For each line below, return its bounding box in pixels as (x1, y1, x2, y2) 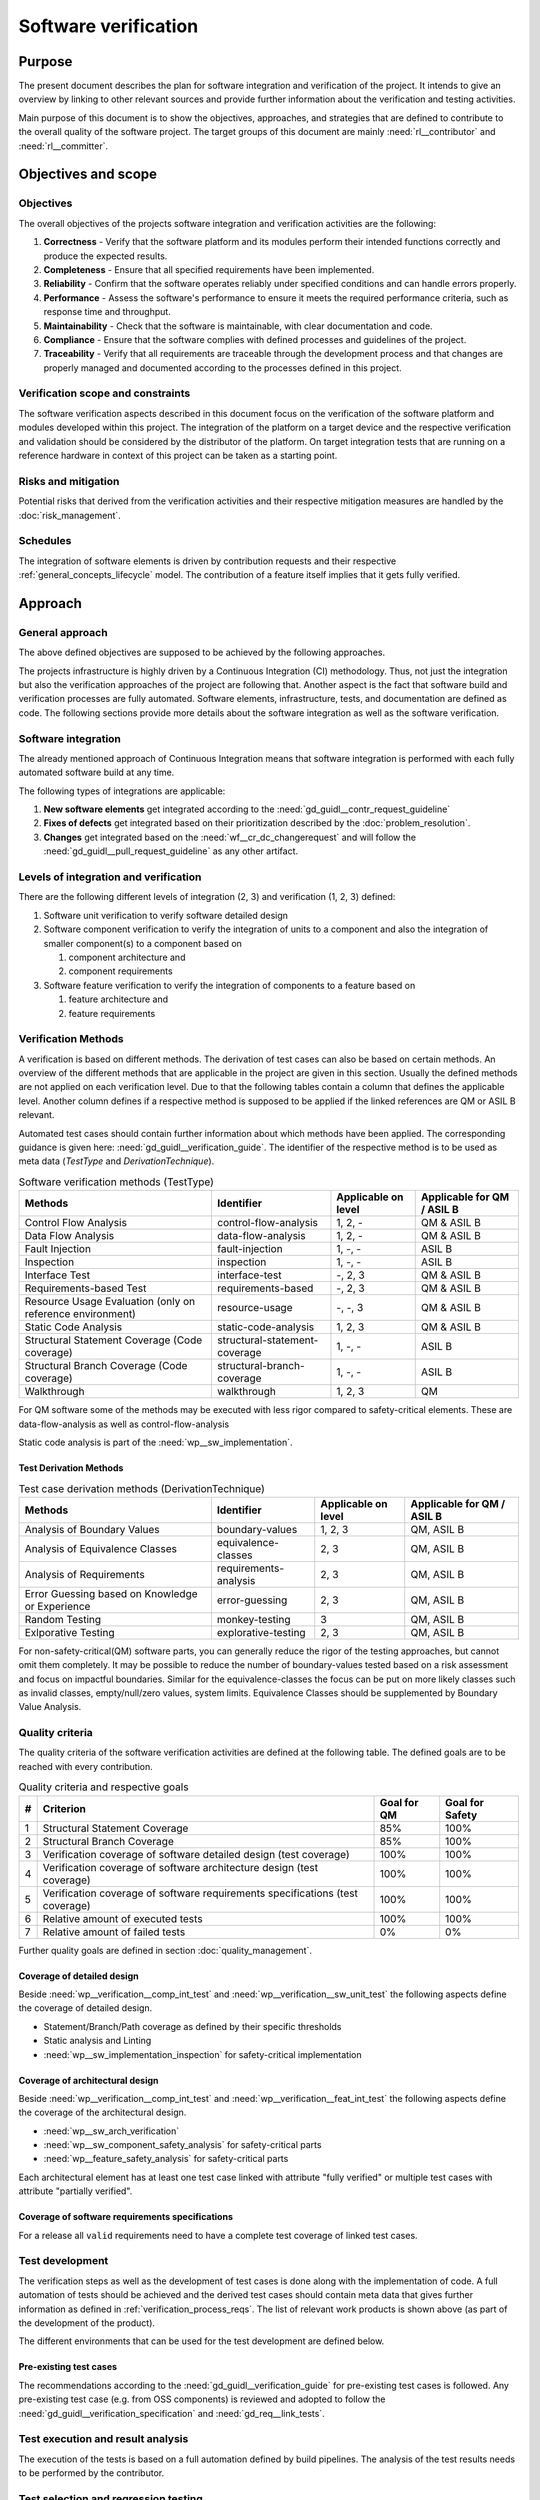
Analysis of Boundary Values (24, 1522, 160, 1536)
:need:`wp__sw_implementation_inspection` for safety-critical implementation (43, 2048, 362, 2060)
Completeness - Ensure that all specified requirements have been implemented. (43, 263, 375, 275)
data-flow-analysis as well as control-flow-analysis (18, 1418, 230, 1430)
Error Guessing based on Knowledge (24, 1586, 199, 1600)
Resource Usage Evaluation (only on (24, 1295, 196, 1309)
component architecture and (68, 951, 186, 963)
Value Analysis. (18, 1701, 82, 1713)
